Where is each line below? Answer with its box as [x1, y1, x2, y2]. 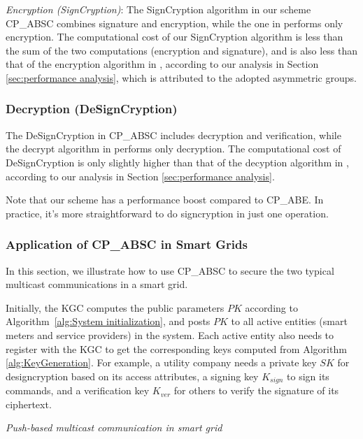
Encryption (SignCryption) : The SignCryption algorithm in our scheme [6, 2, 311, 16]
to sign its [287, 368, 329, 383]
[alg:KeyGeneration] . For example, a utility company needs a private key [6, 355, 317, 370]
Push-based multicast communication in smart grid [6, 420, 222, 435]
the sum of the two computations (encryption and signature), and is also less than [6, 43, 358, 57]
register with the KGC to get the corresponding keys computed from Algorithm [6, 341, 347, 356]
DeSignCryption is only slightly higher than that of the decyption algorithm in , [6, 154, 349, 169]
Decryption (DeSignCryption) [6, 100, 178, 117]
